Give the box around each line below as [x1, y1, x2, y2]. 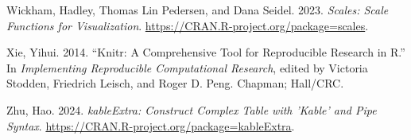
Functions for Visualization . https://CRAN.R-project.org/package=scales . [6, 17, 369, 33]
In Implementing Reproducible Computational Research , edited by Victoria [6, 59, 368, 76]
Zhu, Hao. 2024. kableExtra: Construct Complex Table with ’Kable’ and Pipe [6, 101, 377, 118]
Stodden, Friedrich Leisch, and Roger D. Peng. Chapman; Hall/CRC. [6, 75, 344, 91]
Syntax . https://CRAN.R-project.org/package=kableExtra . [6, 117, 295, 134]
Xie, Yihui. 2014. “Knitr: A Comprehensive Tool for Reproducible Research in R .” [6, 44, 405, 60]
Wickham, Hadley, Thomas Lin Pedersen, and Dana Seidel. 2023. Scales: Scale [6, 2, 389, 17]
